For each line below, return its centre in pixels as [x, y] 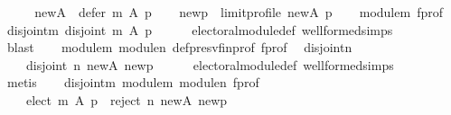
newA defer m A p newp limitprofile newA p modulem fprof [239, 12]
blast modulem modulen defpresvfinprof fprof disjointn [179, 47]
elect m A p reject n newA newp [127, 99]
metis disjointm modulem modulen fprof [133, 82]
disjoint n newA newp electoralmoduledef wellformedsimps [210, 64]
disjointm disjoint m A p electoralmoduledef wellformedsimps [200, 29]
